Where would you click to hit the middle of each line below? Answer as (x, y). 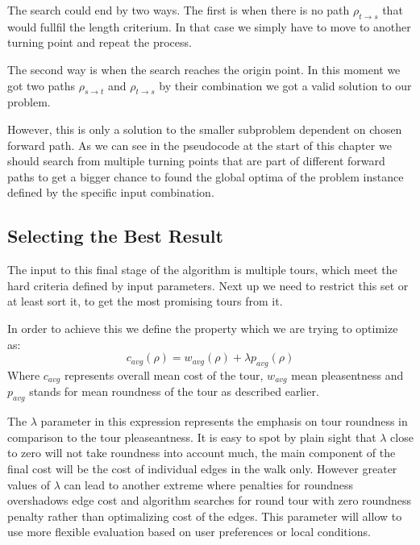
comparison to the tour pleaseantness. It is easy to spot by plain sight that (192, 437)
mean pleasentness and (347, 374)
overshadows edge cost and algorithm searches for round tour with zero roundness (209, 500)
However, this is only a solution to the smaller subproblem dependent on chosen (205, 129)
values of (29, 484)
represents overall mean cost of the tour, (164, 374)
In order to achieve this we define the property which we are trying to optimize (203, 328)
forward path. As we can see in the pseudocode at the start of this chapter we (200, 145)
